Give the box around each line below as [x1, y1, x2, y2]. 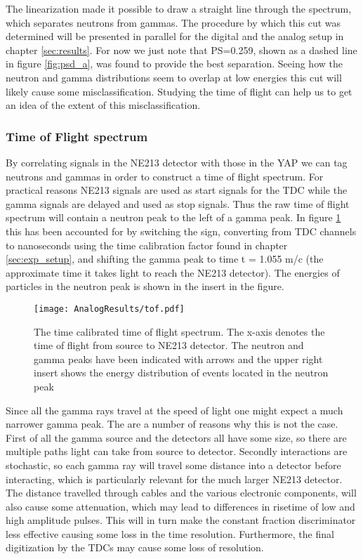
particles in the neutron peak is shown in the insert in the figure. [6, 279, 284, 294]
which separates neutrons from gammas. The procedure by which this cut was [6, 15, 341, 29]
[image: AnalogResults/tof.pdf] [34, 303, 185, 314]
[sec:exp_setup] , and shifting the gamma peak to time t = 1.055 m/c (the [6, 251, 324, 266]
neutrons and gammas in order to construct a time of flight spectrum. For [6, 169, 324, 183]
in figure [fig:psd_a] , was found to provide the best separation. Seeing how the [6, 56, 343, 71]
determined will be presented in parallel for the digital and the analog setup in [6, 29, 344, 44]
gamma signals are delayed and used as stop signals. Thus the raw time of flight [6, 196, 350, 211]
